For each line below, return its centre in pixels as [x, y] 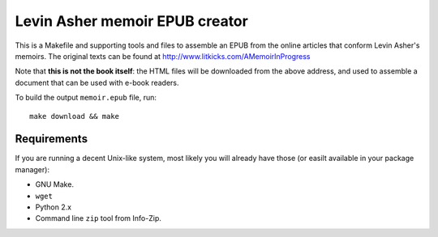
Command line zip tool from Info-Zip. [99, 218]
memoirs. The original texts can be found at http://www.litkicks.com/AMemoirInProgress [163, 56]
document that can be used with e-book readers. [97, 83]
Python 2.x [54, 207]
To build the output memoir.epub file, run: [86, 98]
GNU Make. [55, 184]
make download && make [75, 116]
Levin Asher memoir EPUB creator [132, 21]
